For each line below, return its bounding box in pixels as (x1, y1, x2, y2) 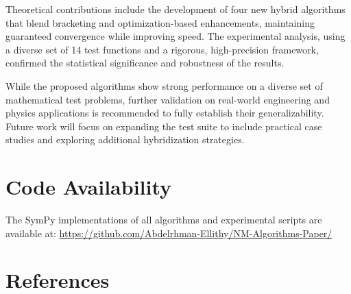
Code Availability (5, 173, 172, 201)
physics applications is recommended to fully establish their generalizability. (5, 106, 324, 120)
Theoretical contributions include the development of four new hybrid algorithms (5, 2, 346, 16)
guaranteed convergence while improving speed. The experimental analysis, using (5, 29, 346, 43)
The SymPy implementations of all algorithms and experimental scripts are (5, 212, 322, 227)
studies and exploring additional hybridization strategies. (5, 132, 245, 147)
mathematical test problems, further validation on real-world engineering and (5, 92, 330, 106)
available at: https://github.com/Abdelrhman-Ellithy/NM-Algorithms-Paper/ (5, 225, 332, 240)
